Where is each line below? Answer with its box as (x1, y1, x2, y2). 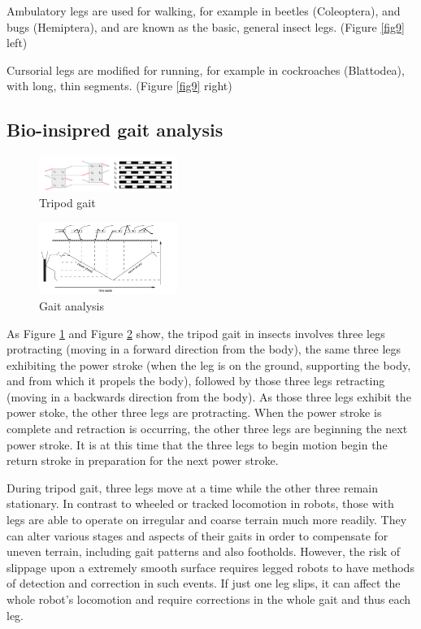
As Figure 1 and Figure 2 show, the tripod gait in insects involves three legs (7, 324, 385, 341)
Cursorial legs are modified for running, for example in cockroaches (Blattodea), (7, 61, 405, 78)
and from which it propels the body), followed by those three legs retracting (7, 372, 385, 389)
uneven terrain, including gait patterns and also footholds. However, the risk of (7, 543, 400, 560)
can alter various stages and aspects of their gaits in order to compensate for (7, 527, 388, 544)
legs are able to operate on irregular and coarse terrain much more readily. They (7, 511, 407, 528)
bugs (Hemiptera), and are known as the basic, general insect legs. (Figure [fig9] (7, 18, 405, 35)
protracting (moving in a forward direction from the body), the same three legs (7, 341, 401, 358)
